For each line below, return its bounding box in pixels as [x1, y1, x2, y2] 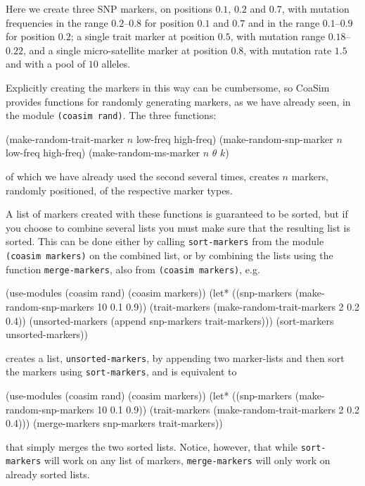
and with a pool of [6, 56, 86, 71]
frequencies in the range [6, 15, 108, 30]
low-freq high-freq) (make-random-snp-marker [136, 131, 333, 146]
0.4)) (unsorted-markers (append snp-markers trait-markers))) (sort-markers [6, 313, 334, 328]
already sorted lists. [6, 467, 90, 482]
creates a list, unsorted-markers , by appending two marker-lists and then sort [6, 350, 345, 365]
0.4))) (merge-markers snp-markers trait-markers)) [6, 416, 223, 430]
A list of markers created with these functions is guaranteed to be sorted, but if [6, 206, 348, 221]
